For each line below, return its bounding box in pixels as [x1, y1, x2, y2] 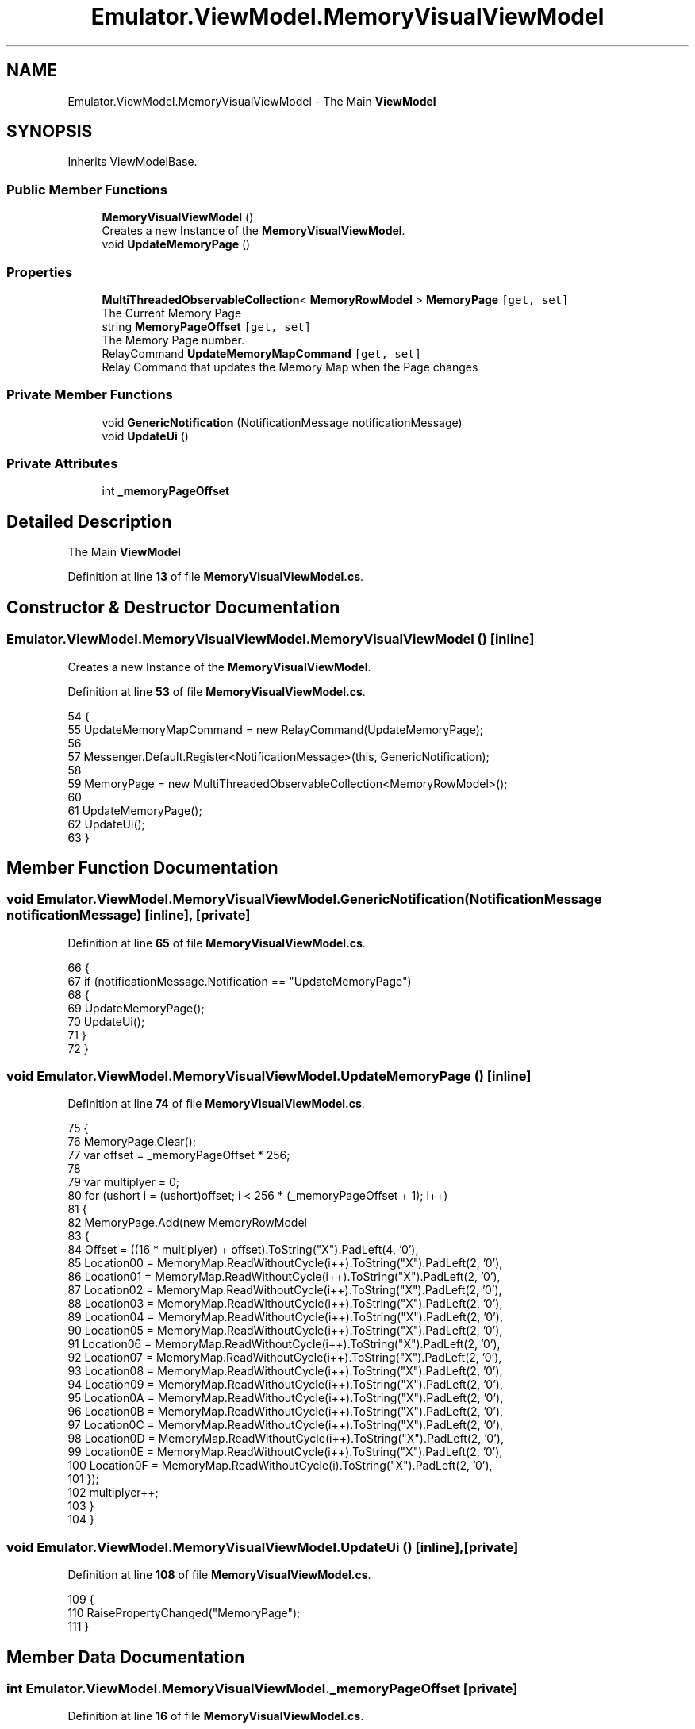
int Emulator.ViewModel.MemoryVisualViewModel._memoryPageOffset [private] [6, 1681, 518, 1697]
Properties [6, 263, 73, 280]
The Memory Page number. [102, 332, 245, 347]
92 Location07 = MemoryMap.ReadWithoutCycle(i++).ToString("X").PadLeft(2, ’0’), [67, 1351, 502, 1365]
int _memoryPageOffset [102, 484, 230, 498]
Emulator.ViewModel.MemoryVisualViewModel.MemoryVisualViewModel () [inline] [6, 631, 535, 647]
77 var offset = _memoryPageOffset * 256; [67, 1148, 290, 1162]
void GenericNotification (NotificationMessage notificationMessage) [102, 415, 463, 429]
